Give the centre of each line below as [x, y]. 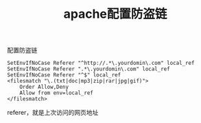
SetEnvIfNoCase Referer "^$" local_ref [64, 75]
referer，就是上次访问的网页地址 [53, 113]
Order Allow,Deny [44, 87]
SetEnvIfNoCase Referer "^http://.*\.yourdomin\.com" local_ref [101, 63]
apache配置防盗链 [115, 14]
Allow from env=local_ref [57, 93]
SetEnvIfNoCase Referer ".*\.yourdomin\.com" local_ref [88, 69]
